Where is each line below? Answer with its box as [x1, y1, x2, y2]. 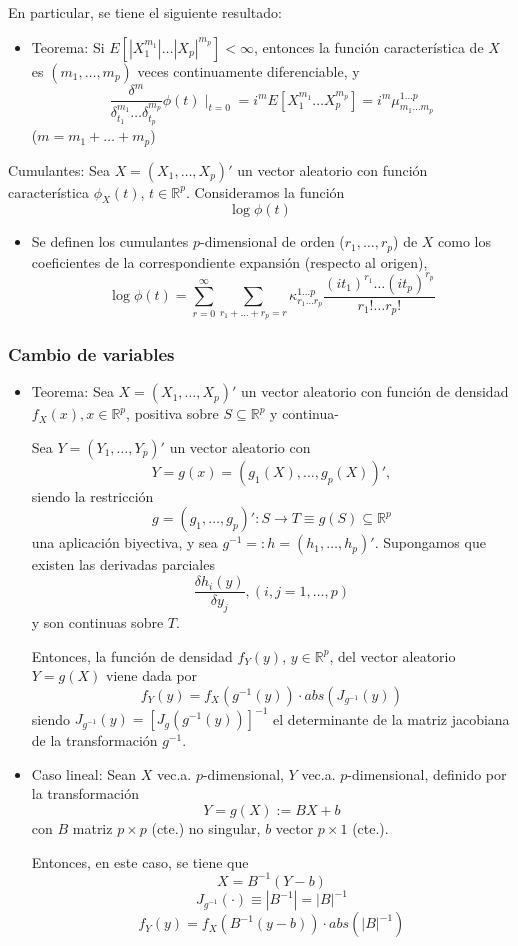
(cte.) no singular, [151, 818, 261, 838]
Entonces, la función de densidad [31, 645, 233, 666]
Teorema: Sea [31, 381, 114, 402]
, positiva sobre [126, 403, 219, 424]
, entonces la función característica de [253, 36, 484, 57]
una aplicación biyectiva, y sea [31, 532, 218, 553]
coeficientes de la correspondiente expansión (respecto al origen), [31, 251, 428, 272]
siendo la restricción [31, 485, 154, 506]
